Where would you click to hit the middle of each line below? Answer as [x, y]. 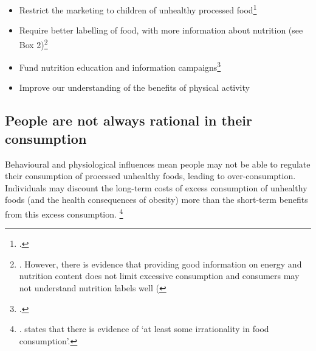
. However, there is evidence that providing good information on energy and [160, 264]
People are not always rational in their [129, 120]
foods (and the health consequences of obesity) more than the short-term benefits [156, 200]
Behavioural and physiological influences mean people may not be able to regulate [158, 164]
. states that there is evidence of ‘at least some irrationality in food [144, 329]
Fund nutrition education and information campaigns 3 [120, 66]
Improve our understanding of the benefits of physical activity [134, 87]
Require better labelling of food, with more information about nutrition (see [161, 30]
